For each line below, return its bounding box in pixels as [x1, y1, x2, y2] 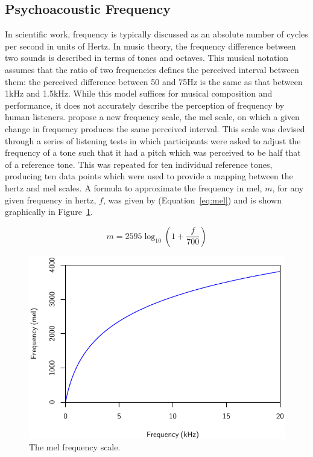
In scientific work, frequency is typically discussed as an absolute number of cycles [5, 28, 308, 40]
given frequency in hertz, [5, 193, 96, 206]
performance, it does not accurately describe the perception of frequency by [5, 98, 285, 111]
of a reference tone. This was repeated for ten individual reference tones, [5, 158, 273, 170]
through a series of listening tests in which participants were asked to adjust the [5, 134, 301, 147]
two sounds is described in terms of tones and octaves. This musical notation [5, 51, 289, 64]
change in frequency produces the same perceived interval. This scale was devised [5, 122, 305, 135]
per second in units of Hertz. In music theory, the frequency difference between [5, 39, 296, 52]
